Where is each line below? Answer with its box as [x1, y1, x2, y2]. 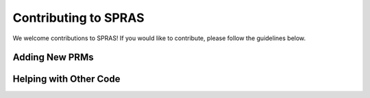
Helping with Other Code [12, 73, 121, 85]
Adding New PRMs [12, 52, 94, 63]
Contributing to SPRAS [12, 10, 145, 25]
